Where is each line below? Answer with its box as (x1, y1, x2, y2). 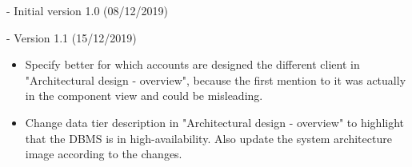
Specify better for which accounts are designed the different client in (25, 56, 360, 73)
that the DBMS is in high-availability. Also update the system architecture (25, 129, 392, 146)
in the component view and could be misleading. (25, 87, 263, 104)
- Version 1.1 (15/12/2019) (6, 29, 137, 46)
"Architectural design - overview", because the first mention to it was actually (25, 71, 406, 88)
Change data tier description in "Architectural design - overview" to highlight (25, 113, 405, 130)
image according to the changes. (25, 145, 182, 162)
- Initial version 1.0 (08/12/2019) (6, 2, 168, 18)
